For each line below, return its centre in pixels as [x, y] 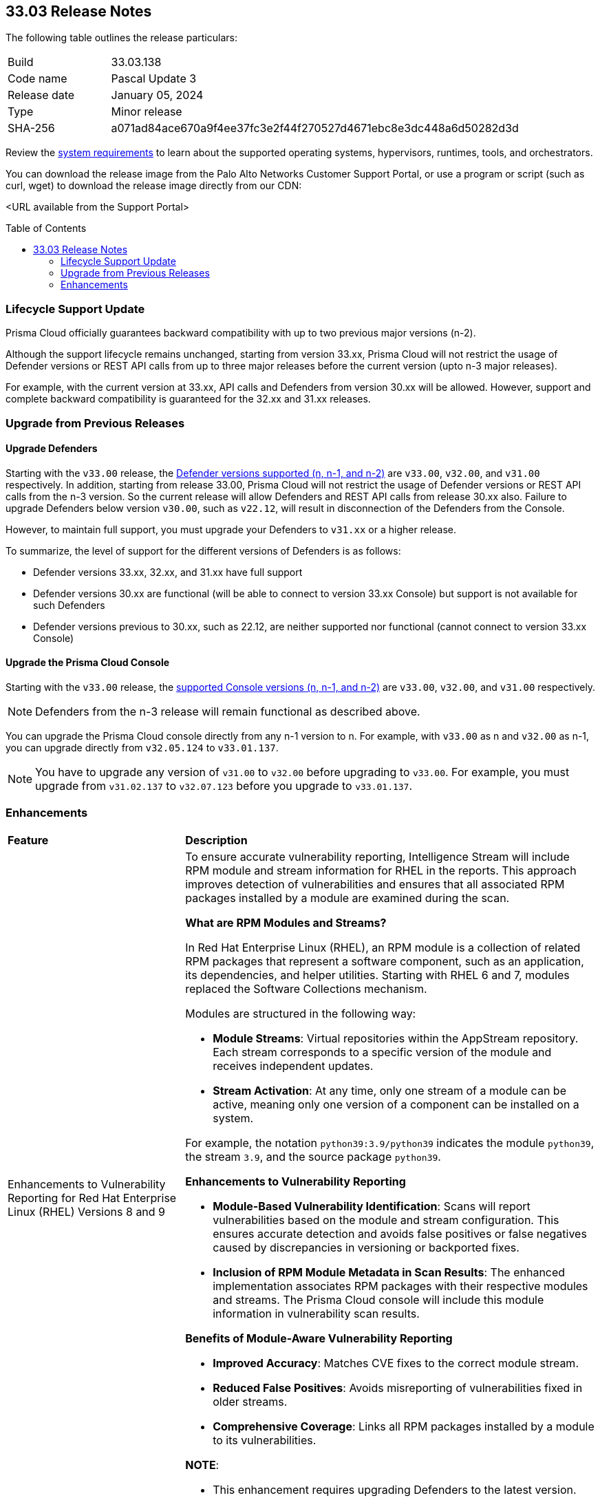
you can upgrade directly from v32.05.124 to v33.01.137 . [142, 747]
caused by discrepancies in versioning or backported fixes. [366, 1247]
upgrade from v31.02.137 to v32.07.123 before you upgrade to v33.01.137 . [224, 785]
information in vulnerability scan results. [316, 1313]
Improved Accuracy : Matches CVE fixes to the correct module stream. [396, 1363]
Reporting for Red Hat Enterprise [92, 1198]
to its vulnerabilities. [265, 1440]
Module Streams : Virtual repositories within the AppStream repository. [396, 1038]
